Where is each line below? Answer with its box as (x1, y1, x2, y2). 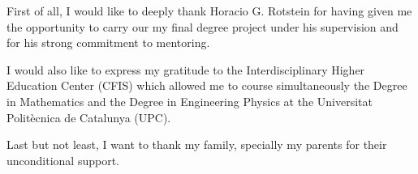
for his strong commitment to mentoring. (6, 34, 210, 51)
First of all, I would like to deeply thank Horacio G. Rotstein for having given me (6, 2, 412, 19)
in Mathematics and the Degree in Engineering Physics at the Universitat (6, 92, 373, 109)
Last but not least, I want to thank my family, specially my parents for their (6, 136, 387, 153)
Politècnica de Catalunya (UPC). (6, 108, 171, 125)
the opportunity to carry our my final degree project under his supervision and (6, 18, 399, 35)
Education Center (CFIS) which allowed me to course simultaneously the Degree (6, 77, 407, 94)
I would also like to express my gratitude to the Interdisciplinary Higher (6, 61, 365, 78)
